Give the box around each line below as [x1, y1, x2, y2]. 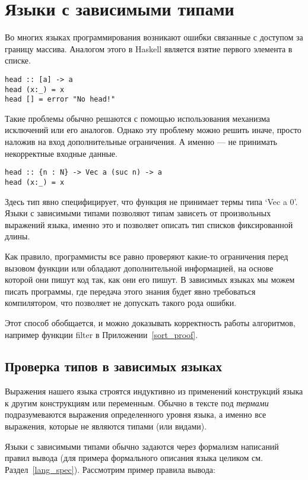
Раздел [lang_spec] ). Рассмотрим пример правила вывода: [5, 463, 215, 475]
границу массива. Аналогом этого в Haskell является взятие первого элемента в [5, 42, 293, 55]
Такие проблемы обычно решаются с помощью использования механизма [5, 112, 270, 124]
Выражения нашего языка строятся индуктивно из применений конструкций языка [5, 385, 303, 397]
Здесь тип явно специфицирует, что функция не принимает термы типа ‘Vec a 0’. [5, 195, 298, 207]
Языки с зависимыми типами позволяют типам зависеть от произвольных [5, 207, 271, 219]
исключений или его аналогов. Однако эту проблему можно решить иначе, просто [5, 124, 301, 136]
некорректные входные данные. [5, 147, 118, 159]
